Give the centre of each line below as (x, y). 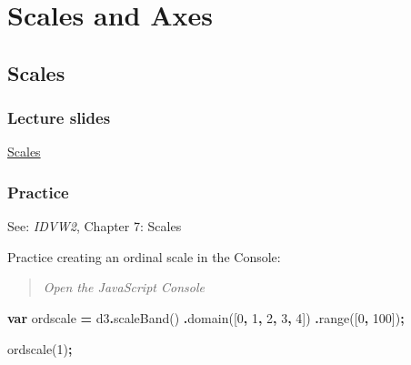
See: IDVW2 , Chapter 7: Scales (95, 226)
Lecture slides (59, 118)
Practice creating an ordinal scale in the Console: (144, 256)
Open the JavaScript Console (124, 287)
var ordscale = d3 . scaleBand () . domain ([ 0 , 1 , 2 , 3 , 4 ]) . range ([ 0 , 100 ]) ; (206, 317)
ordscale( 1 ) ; (40, 348)
